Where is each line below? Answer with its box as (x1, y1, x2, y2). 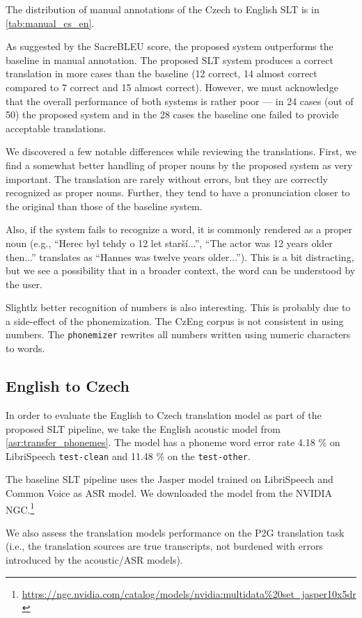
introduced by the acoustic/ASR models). (6, 552, 183, 566)
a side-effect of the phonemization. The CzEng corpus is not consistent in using (6, 313, 344, 328)
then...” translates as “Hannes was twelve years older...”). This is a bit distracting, (6, 249, 354, 264)
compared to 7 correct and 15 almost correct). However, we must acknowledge (6, 79, 338, 94)
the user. (6, 276, 43, 291)
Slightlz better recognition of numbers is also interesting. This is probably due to (6, 300, 351, 315)
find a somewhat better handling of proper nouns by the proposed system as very (6, 157, 353, 172)
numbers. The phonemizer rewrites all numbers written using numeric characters (6, 327, 351, 342)
